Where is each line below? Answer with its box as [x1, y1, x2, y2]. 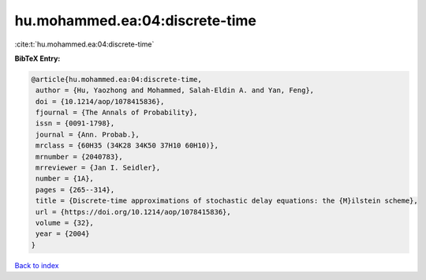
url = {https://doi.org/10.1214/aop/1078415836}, [35, 207, 232, 216]
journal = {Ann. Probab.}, [35, 130, 140, 139]
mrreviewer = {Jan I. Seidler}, [35, 163, 161, 173]
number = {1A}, [35, 174, 95, 183]
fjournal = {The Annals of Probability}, [35, 108, 198, 118]
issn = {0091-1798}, [35, 119, 115, 128]
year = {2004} [35, 230, 90, 238]
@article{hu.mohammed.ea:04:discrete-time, [31, 75, 203, 84]
